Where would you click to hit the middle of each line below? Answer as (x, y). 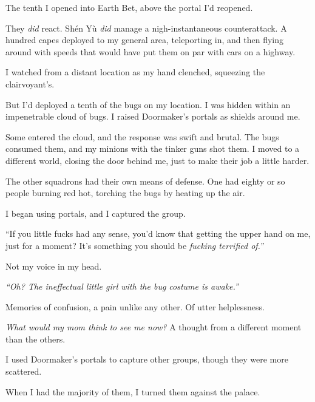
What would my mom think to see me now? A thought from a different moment (154, 327)
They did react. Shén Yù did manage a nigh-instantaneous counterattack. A (146, 28)
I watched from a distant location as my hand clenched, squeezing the (135, 72)
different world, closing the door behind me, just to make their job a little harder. (157, 160)
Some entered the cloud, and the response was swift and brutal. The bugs (142, 136)
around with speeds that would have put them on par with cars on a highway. (151, 51)
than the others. (36, 339)
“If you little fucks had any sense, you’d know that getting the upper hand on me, (158, 233)
